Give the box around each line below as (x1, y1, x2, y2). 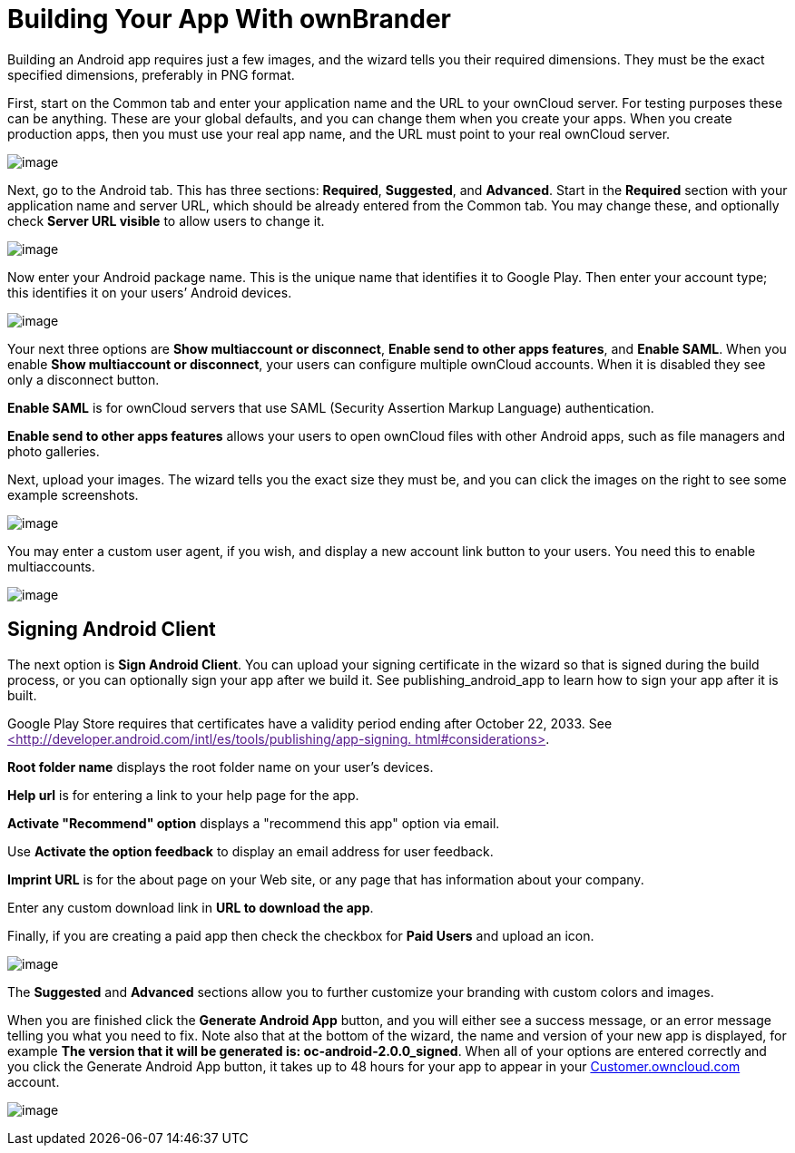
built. (7, 687, 37, 703)
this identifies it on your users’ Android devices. (7, 284, 292, 300)
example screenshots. (7, 486, 139, 503)
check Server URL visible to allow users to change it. (7, 212, 325, 229)
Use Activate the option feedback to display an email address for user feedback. (7, 843, 494, 859)
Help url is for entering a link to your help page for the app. (7, 787, 359, 803)
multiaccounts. (7, 558, 95, 574)
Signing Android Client (7, 618, 216, 641)
